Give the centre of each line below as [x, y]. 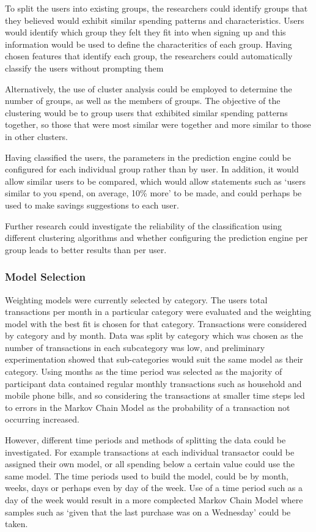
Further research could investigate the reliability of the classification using [144, 225]
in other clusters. [36, 136]
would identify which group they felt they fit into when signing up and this [145, 32]
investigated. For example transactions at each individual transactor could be [150, 452]
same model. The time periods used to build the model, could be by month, [147, 475]
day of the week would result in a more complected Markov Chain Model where [154, 500]
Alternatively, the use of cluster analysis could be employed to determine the [149, 88]
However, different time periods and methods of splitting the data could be [145, 440]
